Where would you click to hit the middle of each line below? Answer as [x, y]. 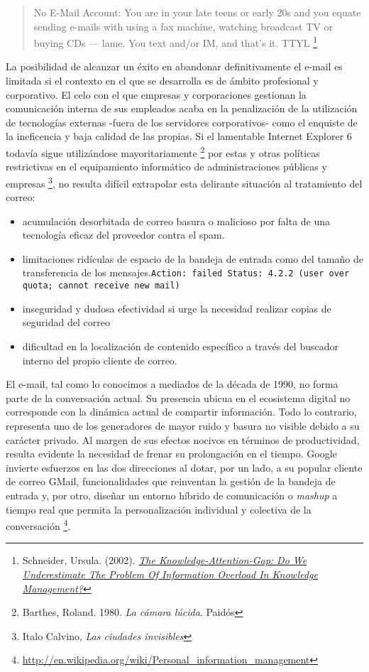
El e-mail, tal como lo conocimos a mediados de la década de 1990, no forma [172, 384]
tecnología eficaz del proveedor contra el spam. [123, 235]
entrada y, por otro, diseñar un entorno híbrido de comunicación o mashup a [172, 495]
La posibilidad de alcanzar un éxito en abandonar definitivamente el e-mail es [174, 66]
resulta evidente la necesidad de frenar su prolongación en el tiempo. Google [171, 454]
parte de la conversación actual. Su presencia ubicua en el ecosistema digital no [178, 397]
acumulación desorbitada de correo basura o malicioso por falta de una [176, 221]
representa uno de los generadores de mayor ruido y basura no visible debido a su [183, 425]
